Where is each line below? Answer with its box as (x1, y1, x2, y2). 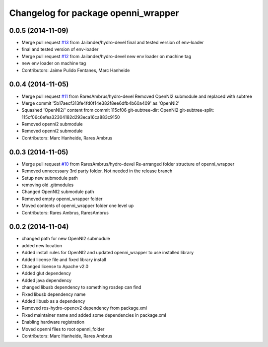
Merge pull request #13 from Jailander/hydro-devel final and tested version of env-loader (21, 40, 204, 46)
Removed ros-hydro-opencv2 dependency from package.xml (21, 305, 147, 311)
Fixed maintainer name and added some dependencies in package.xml (21, 312, 166, 318)
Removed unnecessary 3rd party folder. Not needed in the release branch (21, 168, 173, 174)
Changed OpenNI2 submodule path (21, 189, 94, 195)
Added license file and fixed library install (21, 256, 106, 263)
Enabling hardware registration (21, 319, 84, 325)
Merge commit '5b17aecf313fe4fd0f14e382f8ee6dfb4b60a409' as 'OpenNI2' (21, 100, 180, 106)
